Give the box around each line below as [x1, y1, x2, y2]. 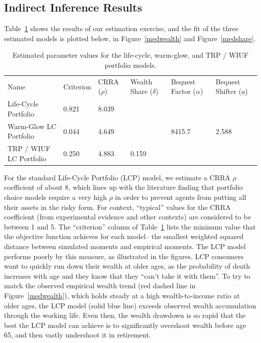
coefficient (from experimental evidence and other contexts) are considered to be [4, 211, 251, 222]
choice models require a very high [4, 192, 107, 202]
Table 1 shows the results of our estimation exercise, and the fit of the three [4, 23, 238, 34]
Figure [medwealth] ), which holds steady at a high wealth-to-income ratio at [4, 290, 240, 300]
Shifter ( [215, 86, 241, 96]
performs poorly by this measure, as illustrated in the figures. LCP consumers [4, 251, 243, 261]
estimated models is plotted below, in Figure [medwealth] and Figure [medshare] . [4, 33, 255, 43]
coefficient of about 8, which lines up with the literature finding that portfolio [4, 182, 243, 192]
